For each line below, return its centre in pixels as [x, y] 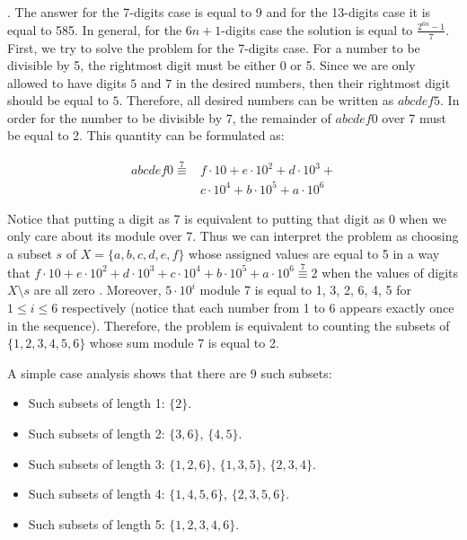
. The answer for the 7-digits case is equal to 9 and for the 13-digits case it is [219, 12]
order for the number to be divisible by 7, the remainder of [169, 117]
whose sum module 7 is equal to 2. [184, 343]
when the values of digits [390, 272]
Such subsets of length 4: [97, 494]
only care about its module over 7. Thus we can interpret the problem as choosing [233, 236]
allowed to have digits [67, 82]
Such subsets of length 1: [97, 403]
